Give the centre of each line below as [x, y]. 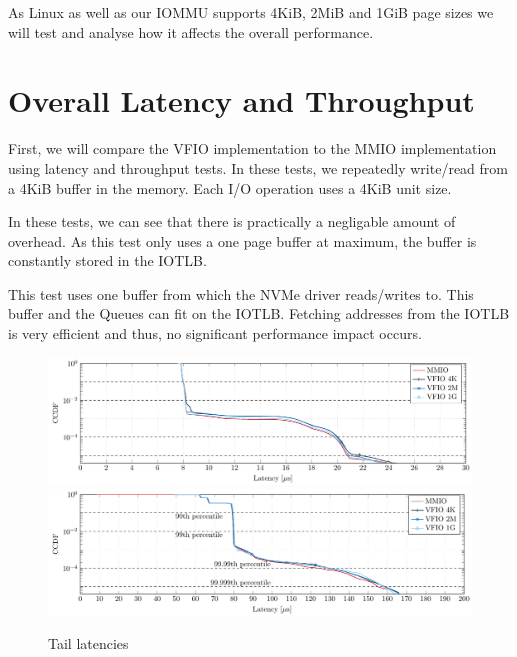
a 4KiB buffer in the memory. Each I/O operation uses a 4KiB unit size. [230, 187]
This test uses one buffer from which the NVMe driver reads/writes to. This [241, 293]
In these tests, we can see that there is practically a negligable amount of [232, 221]
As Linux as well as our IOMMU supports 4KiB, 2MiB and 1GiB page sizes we [251, 12]
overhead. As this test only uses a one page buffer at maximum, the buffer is [242, 240]
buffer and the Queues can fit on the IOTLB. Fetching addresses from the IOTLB [259, 313]
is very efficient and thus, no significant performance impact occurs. [215, 333]
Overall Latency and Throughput [241, 100]
